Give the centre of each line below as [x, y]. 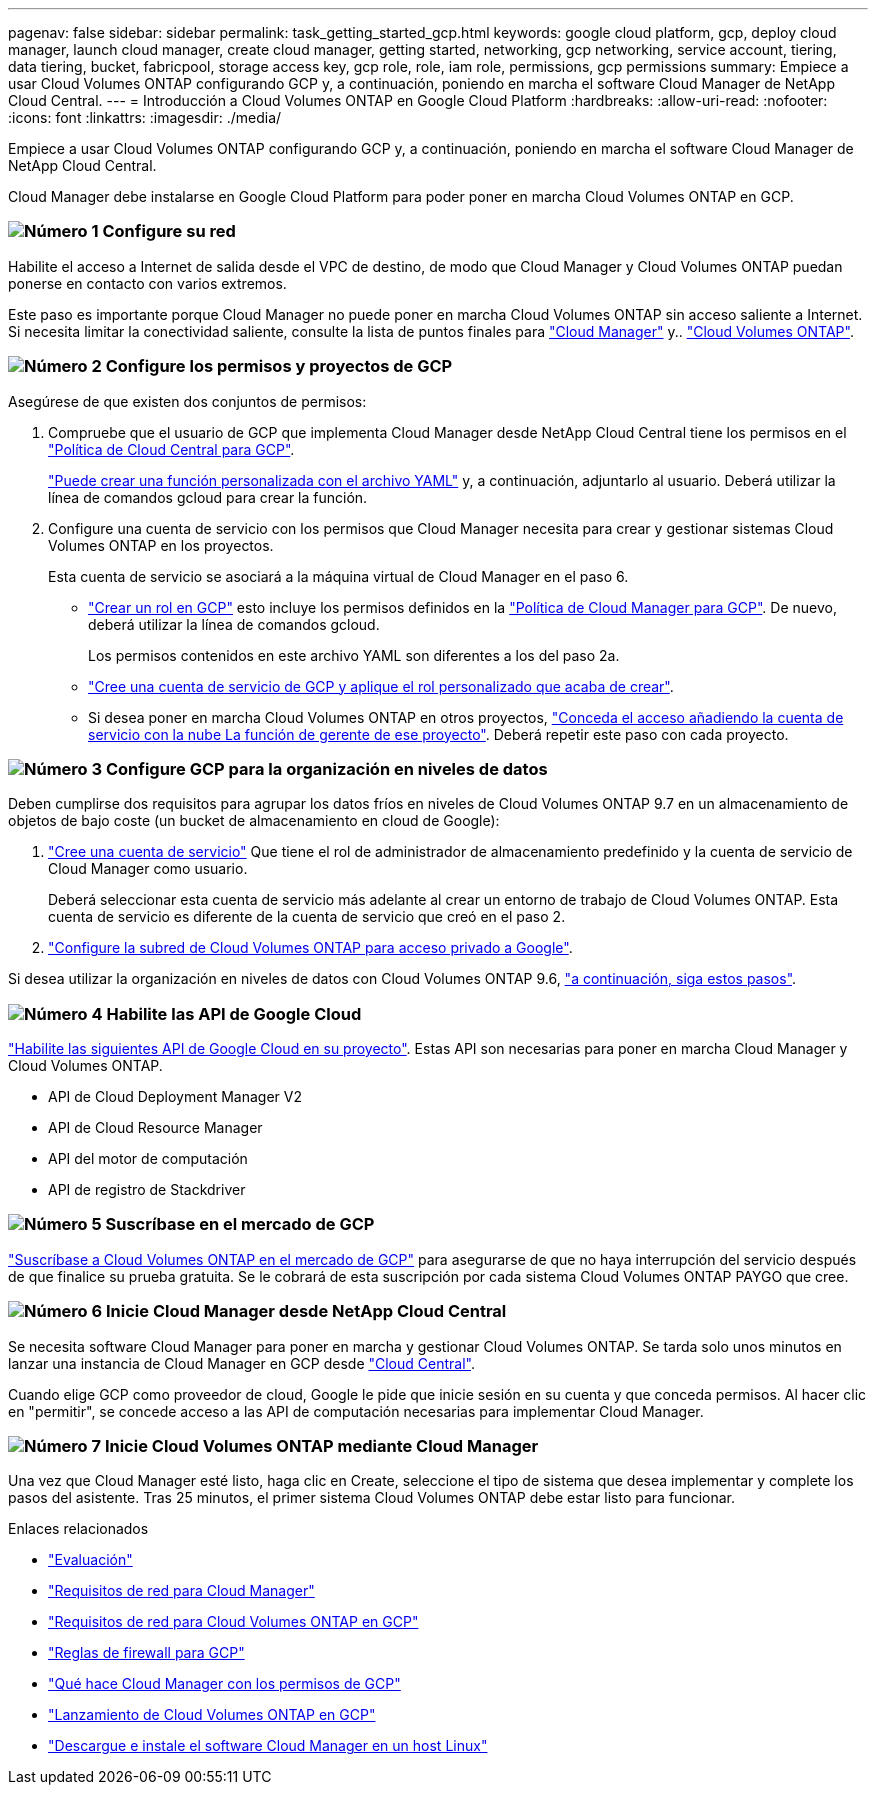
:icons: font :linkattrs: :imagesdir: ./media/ [145, 117]
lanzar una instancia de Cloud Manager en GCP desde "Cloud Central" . [241, 1363]
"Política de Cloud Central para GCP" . [171, 449]
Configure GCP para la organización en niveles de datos [326, 768]
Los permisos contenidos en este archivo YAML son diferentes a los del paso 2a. [354, 655]
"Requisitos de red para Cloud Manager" [181, 1591]
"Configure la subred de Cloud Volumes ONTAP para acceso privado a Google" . [310, 948]
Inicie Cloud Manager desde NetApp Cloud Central [306, 1311]
